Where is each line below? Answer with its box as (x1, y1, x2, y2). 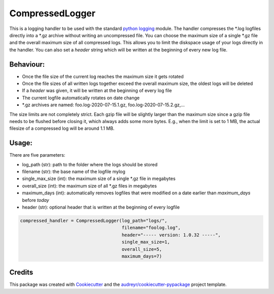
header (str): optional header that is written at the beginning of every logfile (22, 204, 180, 210)
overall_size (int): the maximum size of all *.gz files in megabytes (22, 183, 157, 189)
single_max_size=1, (121, 239, 170, 245)
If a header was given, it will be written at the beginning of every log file (22, 87, 172, 94)
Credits (9, 268, 33, 277)
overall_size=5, (121, 246, 162, 252)
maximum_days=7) (121, 253, 162, 259)
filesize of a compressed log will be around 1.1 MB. (9, 125, 115, 132)
